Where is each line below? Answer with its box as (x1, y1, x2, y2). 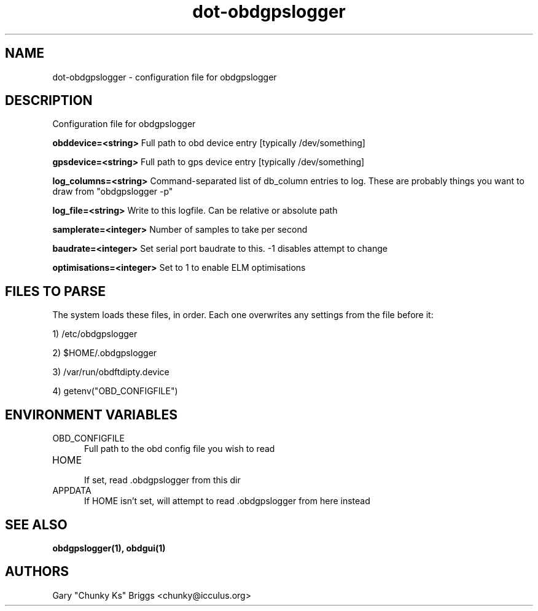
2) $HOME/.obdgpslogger (52, 348, 157, 359)
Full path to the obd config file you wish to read (84, 443, 275, 454)
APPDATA (52, 485, 92, 496)
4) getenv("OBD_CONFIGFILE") (52, 386, 178, 397)
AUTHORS (5, 564, 69, 580)
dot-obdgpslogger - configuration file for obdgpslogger (52, 71, 277, 82)
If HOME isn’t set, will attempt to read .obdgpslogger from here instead (84, 496, 370, 507)
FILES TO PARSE (5, 283, 106, 299)
